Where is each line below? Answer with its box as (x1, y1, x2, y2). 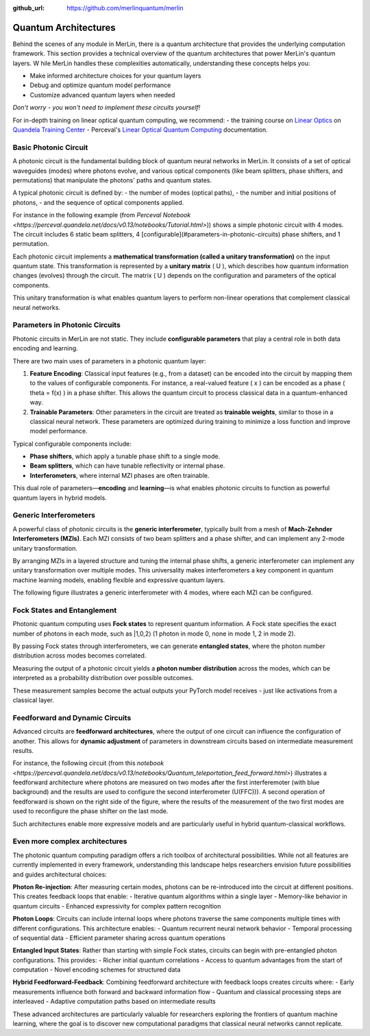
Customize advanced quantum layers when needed (29, 91, 175, 99)
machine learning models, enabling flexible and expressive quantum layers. (12, 576, 225, 584)
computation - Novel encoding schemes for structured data (12, 965, 181, 974)
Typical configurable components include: (12, 439, 132, 448)
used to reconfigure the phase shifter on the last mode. (12, 807, 169, 815)
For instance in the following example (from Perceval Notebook (12, 211, 191, 219)
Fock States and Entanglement (12, 605, 117, 615)
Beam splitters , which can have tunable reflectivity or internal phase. (29, 461, 225, 470)
